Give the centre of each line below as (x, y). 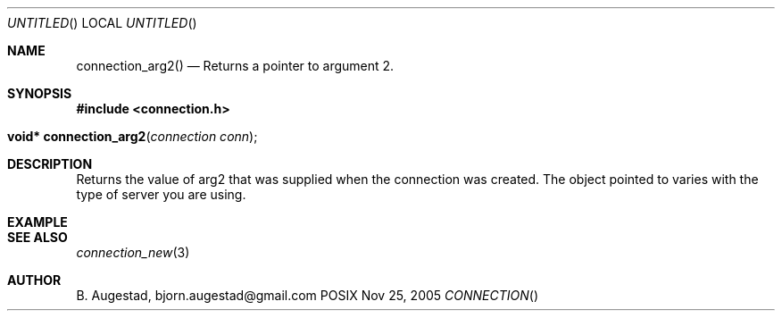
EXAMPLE (37, 222)
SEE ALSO (37, 237)
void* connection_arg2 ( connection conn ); (133, 136)
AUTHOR (34, 280)
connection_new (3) (133, 252)
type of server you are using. (161, 194)
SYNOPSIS (40, 93)
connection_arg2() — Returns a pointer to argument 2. (235, 66)
